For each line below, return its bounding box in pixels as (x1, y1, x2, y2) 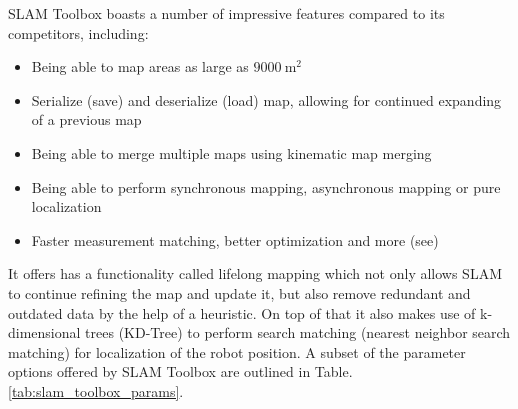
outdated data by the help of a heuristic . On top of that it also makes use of (8, 302, 476, 323)
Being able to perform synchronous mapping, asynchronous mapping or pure (31, 176, 501, 197)
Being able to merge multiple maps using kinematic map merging (31, 142, 432, 163)
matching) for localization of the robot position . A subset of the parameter (8, 341, 466, 362)
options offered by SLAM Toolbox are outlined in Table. (8, 361, 353, 382)
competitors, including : (8, 22, 149, 43)
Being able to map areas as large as (31, 56, 249, 77)
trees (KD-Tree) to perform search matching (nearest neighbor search (85, 322, 511, 343)
